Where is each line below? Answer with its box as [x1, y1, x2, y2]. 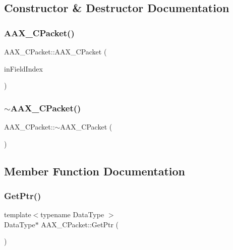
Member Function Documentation [4, 163, 186, 178]
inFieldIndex [4, 63, 43, 74]
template [4, 209, 31, 220]
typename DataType [40, 209, 104, 220]
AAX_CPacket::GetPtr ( [41, 219, 119, 229]
